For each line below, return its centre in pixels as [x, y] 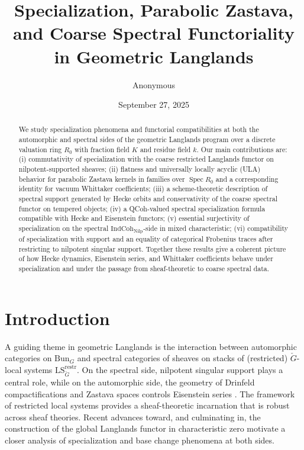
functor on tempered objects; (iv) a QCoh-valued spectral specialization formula [142, 208]
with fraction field [102, 149]
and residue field [165, 149]
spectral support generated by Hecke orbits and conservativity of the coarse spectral [148, 199]
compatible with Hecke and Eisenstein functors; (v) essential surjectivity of [134, 218]
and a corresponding [247, 179]
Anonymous [154, 84]
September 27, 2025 [154, 105]
